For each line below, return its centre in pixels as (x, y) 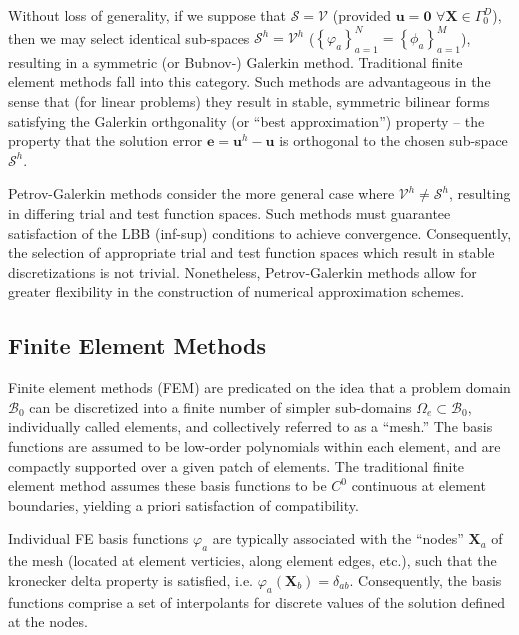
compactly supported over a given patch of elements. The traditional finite (236, 465)
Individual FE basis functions (98, 538)
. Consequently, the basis (425, 579)
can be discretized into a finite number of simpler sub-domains (220, 406)
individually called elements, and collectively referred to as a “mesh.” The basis (250, 426)
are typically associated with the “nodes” (338, 538)
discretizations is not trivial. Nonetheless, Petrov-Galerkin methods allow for (242, 271)
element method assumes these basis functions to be (167, 485)
